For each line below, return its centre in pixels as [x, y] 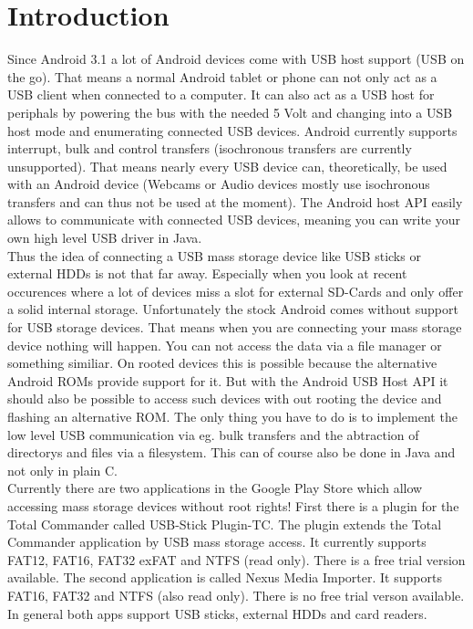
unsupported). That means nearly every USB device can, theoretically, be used [227, 166]
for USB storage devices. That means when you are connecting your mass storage [235, 327]
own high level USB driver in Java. [105, 238]
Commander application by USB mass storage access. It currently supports [217, 542]
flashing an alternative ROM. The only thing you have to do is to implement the [232, 416]
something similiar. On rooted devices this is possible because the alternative [222, 363]
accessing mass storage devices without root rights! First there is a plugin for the [233, 505]
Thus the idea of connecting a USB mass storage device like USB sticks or [214, 255]
